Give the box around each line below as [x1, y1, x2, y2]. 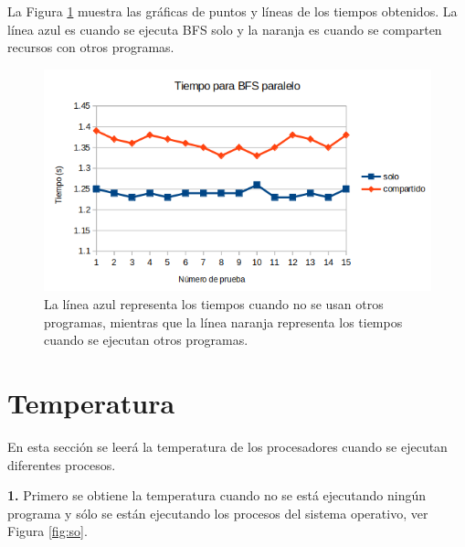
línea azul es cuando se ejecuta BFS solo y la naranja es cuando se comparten [7, 19, 442, 38]
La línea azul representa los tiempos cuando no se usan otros [44, 295, 384, 314]
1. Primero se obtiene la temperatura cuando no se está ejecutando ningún [7, 486, 426, 505]
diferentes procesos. [7, 455, 116, 474]
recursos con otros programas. [7, 38, 174, 57]
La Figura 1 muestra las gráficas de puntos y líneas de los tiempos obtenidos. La [7, 2, 458, 20]
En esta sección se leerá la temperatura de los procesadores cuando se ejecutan [7, 436, 448, 456]
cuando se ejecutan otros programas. [44, 330, 248, 349]
